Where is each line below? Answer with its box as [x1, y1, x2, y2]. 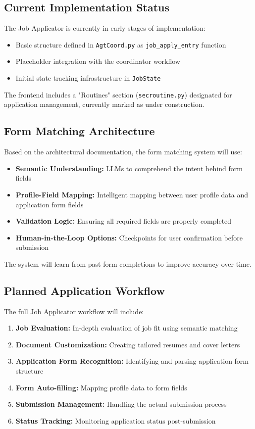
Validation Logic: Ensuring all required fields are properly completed [15, 216, 232, 226]
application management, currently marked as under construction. [4, 99, 204, 109]
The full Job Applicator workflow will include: [4, 306, 144, 316]
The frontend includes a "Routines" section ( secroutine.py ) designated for [4, 89, 232, 99]
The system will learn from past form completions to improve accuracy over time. [4, 258, 252, 269]
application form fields [15, 199, 84, 209]
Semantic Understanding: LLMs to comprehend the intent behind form [15, 163, 243, 173]
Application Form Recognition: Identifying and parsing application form [15, 356, 249, 366]
